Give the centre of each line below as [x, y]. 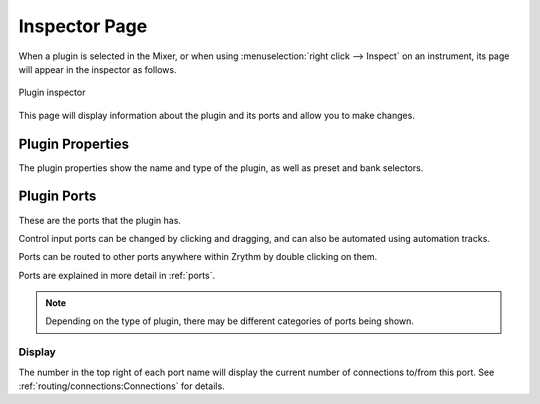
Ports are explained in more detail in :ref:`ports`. [116, 275]
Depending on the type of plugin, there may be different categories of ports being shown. [230, 321]
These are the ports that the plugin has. [100, 220]
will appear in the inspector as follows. [97, 69]
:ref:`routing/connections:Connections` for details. [121, 386]
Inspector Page [83, 26]
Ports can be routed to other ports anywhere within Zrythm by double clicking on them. [198, 257]
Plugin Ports [57, 196]
